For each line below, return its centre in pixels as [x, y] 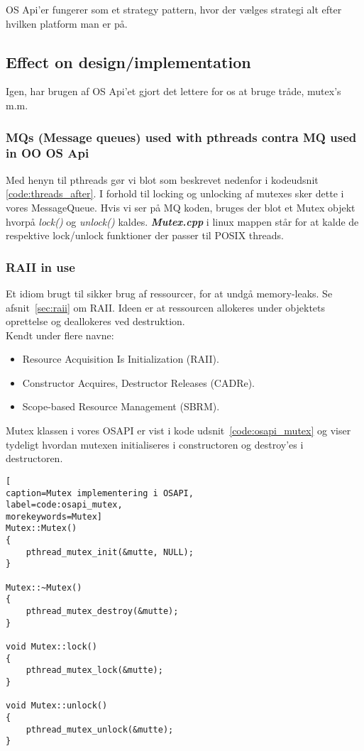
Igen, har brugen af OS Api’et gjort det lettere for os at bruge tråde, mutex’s [173, 91]
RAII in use [40, 267]
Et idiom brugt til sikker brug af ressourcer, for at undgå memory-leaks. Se [169, 293]
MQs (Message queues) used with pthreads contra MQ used [181, 137]
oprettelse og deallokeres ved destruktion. [95, 321]
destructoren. [34, 458]
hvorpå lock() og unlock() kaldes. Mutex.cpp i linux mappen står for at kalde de [182, 221]
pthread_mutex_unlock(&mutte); [100, 729]
